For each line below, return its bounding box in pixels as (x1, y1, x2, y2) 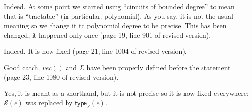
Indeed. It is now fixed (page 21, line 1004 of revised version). (4, 46, 187, 56)
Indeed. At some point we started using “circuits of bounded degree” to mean (4, 1, 235, 11)
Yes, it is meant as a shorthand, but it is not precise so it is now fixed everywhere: (4, 88, 249, 98)
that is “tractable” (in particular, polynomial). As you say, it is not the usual (4, 11, 233, 21)
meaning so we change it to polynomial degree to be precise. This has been (4, 20, 227, 30)
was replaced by (25, 97, 73, 107)
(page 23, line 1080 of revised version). (4, 71, 118, 82)
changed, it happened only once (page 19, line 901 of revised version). (4, 29, 211, 40)
